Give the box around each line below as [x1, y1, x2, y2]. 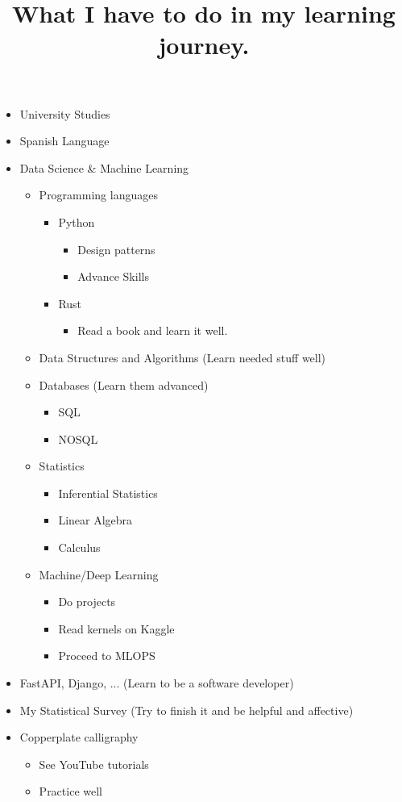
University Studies [19, 105, 110, 122]
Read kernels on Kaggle [58, 620, 175, 637]
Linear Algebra [58, 512, 133, 528]
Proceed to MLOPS [58, 647, 155, 664]
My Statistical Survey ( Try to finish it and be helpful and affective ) [19, 701, 354, 718]
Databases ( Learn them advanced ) [39, 376, 209, 393]
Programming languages [39, 186, 158, 203]
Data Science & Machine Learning [19, 159, 189, 176]
